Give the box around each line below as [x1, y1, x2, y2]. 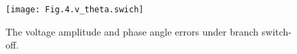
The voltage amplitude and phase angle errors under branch [6, 24, 259, 38]
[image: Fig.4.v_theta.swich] [6, 5, 144, 14]
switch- [261, 24, 291, 38]
